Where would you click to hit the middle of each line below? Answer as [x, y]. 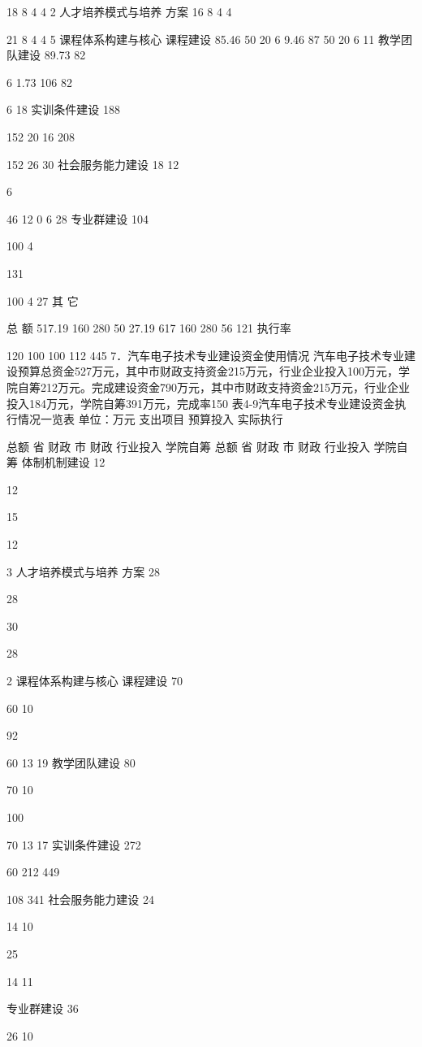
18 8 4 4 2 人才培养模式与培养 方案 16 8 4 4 [119, 11]
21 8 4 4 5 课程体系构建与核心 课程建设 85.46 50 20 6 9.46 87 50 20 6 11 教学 [204, 39]
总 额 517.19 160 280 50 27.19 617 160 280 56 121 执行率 [149, 328]
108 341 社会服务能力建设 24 [80, 899]
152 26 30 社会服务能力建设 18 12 [93, 164]
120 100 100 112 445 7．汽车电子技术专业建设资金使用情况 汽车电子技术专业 [205, 355]
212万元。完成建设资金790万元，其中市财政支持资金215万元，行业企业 [225, 387]
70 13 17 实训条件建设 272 [74, 844]
